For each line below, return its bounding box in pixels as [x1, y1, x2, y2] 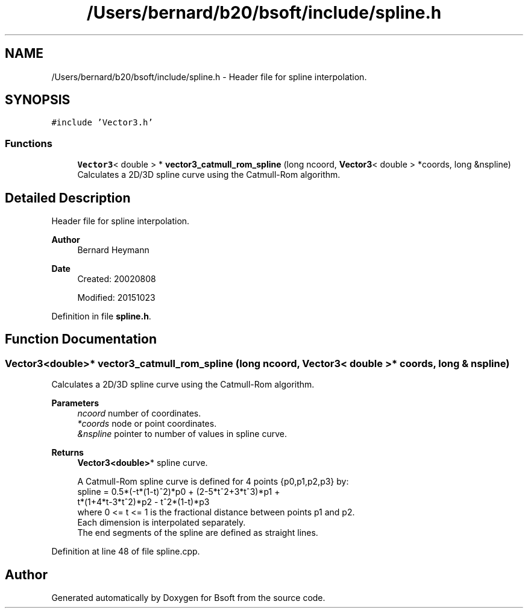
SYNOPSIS [5, 92, 71, 108]
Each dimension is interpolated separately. [77, 517, 246, 528]
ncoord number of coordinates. [77, 408, 201, 419]
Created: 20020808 [77, 274, 156, 284]
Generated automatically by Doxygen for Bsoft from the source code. [51, 593, 325, 603]
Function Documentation [5, 332, 157, 347]
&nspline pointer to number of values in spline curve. [77, 429, 287, 439]
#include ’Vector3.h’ [51, 118, 153, 128]
